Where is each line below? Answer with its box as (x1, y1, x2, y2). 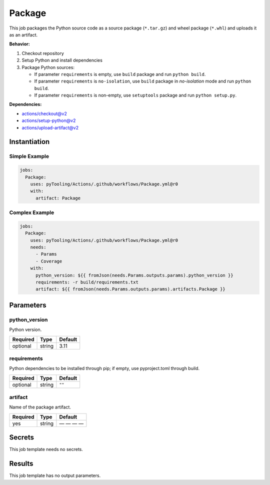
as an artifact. (9, 31, 38, 37)
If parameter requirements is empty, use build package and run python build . (34, 71, 206, 77)
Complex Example (9, 209, 54, 216)
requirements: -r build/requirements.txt (35, 279, 138, 285)
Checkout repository (21, 50, 64, 56)
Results (9, 459, 33, 468)
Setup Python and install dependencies (21, 57, 102, 63)
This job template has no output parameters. (9, 472, 101, 478)
